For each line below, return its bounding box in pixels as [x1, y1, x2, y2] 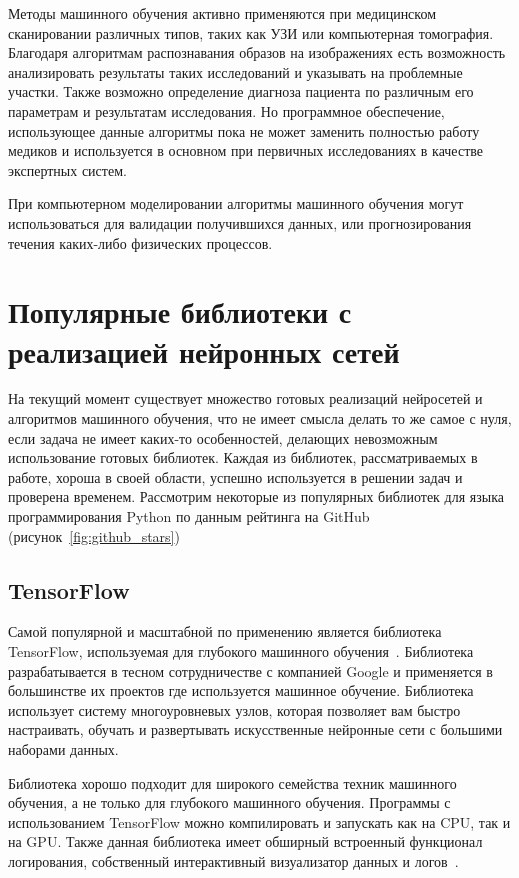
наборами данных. [8, 738, 119, 759]
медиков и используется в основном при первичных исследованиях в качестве [8, 140, 483, 161]
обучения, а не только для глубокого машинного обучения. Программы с [8, 792, 451, 813]
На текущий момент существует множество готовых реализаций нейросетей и [8, 388, 483, 409]
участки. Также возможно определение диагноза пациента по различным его [8, 81, 474, 102]
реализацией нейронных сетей [8, 330, 400, 371]
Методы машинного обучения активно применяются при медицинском [8, 3, 437, 23]
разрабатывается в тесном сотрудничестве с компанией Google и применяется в [8, 660, 493, 681]
